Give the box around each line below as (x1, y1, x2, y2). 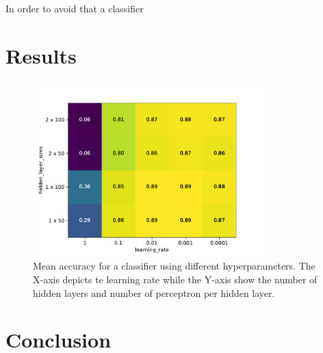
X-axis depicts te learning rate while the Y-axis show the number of (33, 272, 318, 287)
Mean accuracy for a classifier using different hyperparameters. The (33, 259, 315, 273)
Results (5, 41, 77, 69)
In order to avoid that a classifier (5, 1, 144, 15)
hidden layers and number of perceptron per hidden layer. (33, 285, 275, 300)
